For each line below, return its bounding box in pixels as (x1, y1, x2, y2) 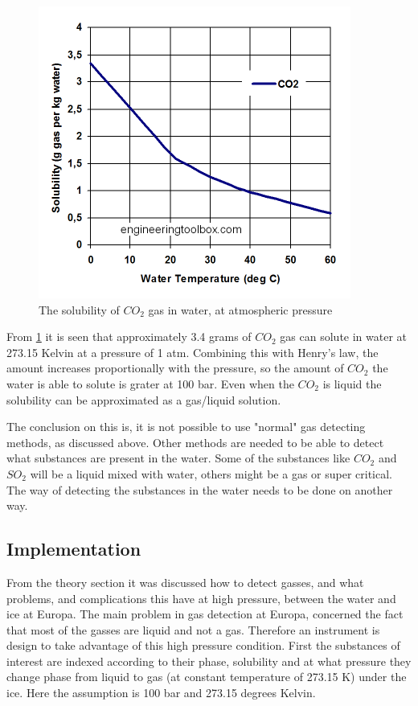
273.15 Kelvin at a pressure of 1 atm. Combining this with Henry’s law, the (6, 343, 379, 360)
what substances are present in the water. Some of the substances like (6, 449, 350, 466)
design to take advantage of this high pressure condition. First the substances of (6, 637, 400, 654)
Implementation (6, 536, 141, 561)
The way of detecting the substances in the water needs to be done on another (6, 481, 393, 498)
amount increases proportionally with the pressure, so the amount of (6, 359, 344, 376)
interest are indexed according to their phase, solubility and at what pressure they (6, 652, 412, 669)
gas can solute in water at (280, 328, 408, 345)
